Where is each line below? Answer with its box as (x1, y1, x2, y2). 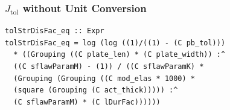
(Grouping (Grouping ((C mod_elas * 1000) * (13, 74, 195, 83)
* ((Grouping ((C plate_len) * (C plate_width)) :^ (13, 50, 226, 59)
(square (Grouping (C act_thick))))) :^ (13, 86, 178, 95)
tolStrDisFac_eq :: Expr (5, 27, 104, 36)
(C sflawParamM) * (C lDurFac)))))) (13, 97, 161, 106)
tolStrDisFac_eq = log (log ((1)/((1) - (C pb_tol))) (5, 38, 226, 47)
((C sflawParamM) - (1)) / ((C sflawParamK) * (13, 62, 204, 71)
